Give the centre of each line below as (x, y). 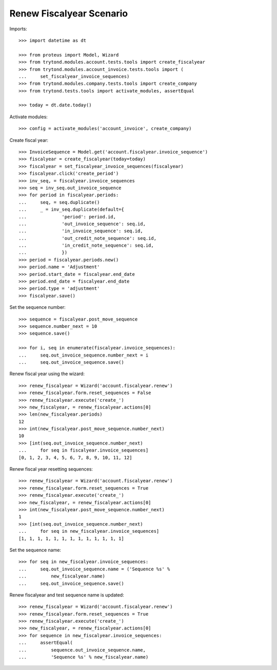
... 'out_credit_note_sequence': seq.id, (87, 238)
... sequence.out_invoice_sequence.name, (82, 650)
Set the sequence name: (35, 550)
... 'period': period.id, (67, 217)
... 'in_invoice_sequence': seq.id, (81, 231)
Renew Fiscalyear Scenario (69, 13)
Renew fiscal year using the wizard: (47, 374)
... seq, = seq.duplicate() (59, 202)
